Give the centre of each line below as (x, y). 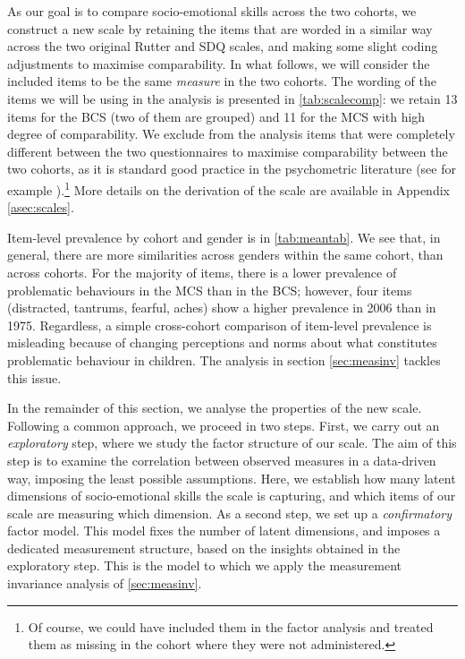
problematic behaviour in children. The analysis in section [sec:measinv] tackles (224, 359)
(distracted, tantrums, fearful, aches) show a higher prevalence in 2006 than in (222, 308)
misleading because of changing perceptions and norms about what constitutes (222, 342)
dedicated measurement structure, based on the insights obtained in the (204, 548)
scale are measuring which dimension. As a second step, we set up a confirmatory (230, 513)
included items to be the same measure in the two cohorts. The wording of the (222, 81)
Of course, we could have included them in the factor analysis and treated (231, 626)
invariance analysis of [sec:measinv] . (105, 583)
